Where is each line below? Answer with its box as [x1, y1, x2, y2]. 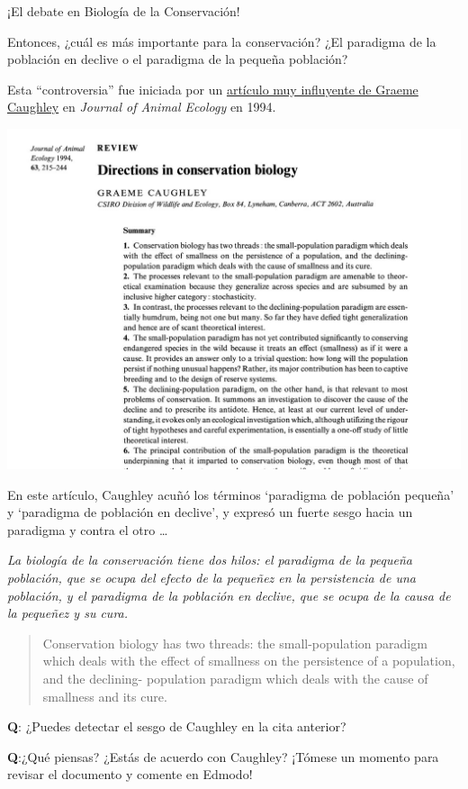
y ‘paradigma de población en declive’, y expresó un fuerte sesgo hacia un [7, 503, 413, 521]
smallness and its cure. [42, 686, 167, 705]
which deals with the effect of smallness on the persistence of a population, [42, 651, 455, 670]
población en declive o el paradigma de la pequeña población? [7, 50, 348, 68]
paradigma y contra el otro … [7, 520, 168, 539]
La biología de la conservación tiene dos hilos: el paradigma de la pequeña [7, 550, 413, 569]
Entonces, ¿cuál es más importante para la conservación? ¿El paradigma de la [7, 32, 436, 50]
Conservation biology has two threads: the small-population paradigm [42, 633, 427, 652]
